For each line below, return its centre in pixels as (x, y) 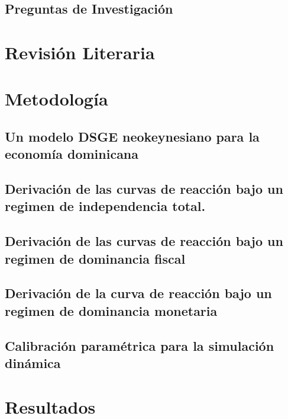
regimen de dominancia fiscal (95, 258)
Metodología (56, 99)
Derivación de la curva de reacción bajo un (138, 293)
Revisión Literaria (80, 52)
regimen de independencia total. (105, 206)
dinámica (33, 363)
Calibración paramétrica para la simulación (140, 345)
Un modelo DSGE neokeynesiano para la (132, 136)
